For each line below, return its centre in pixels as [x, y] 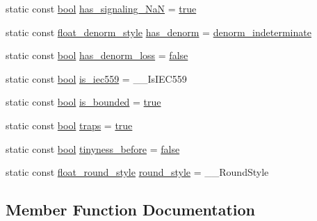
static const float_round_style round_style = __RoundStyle [137, 172]
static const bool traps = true [69, 125]
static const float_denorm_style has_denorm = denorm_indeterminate [158, 32]
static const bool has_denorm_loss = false [97, 55]
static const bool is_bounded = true [83, 102]
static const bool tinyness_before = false [93, 148]
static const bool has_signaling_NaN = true [101, 8]
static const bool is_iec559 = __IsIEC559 [96, 78]
